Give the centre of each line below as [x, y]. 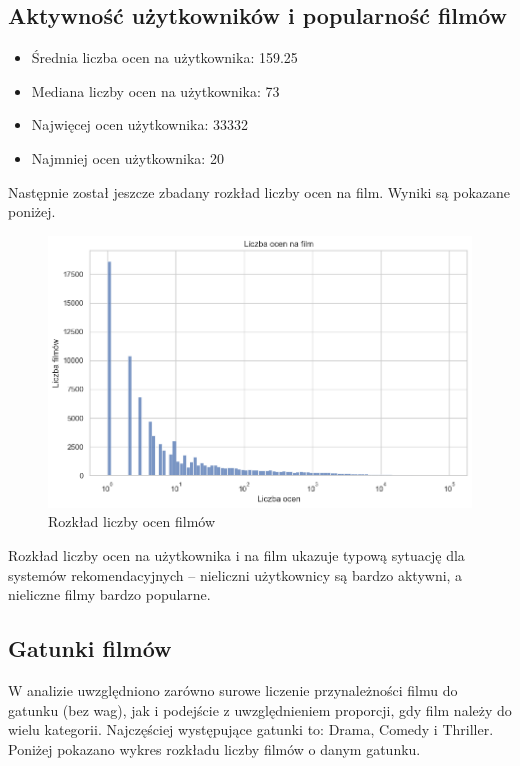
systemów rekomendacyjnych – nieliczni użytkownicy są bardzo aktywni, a [235, 574]
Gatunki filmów [90, 648]
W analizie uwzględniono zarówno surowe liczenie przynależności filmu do [233, 690]
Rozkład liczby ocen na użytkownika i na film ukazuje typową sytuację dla [236, 555]
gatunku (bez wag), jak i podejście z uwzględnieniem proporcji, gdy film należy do [260, 709]
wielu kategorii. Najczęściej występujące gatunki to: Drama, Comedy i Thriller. [251, 729]
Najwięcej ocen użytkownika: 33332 [140, 124]
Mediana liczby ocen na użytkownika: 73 [155, 90]
